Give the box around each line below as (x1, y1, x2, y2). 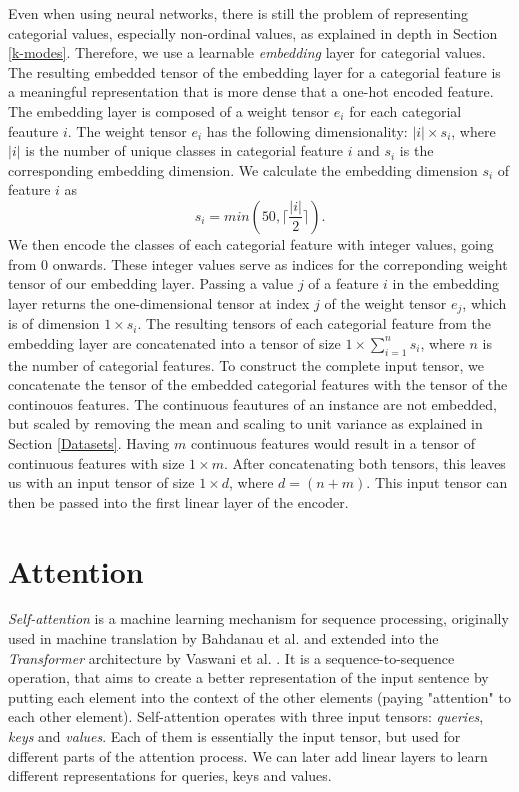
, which (462, 292, 507, 313)
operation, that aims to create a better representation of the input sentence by (8, 667, 489, 688)
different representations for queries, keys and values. (8, 765, 332, 786)
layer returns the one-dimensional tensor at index (8, 292, 310, 313)
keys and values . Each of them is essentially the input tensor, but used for (8, 726, 461, 746)
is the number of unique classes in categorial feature (25, 140, 344, 161)
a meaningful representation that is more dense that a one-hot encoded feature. (8, 81, 494, 102)
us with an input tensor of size (8, 472, 195, 493)
